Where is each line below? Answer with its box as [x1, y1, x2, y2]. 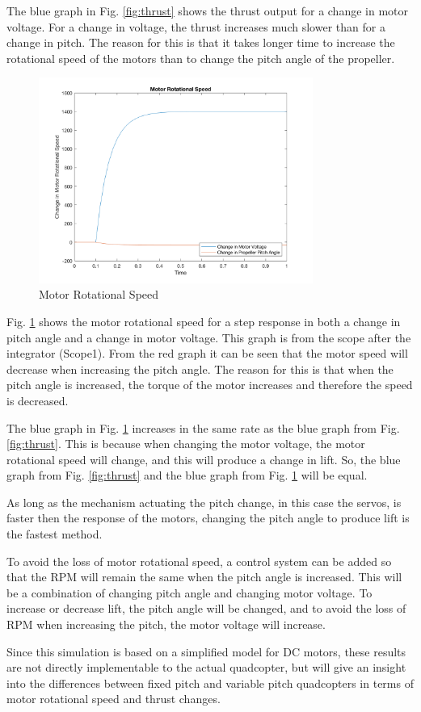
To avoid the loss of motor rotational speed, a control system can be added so [6, 552, 392, 569]
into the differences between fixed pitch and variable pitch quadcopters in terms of [6, 674, 414, 691]
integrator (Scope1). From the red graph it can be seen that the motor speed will [6, 345, 408, 362]
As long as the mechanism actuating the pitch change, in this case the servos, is [6, 493, 402, 510]
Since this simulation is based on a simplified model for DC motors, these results [6, 643, 406, 660]
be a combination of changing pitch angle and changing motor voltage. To [6, 584, 373, 601]
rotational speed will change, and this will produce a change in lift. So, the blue [6, 450, 401, 467]
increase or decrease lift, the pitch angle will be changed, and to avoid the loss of [6, 600, 406, 617]
